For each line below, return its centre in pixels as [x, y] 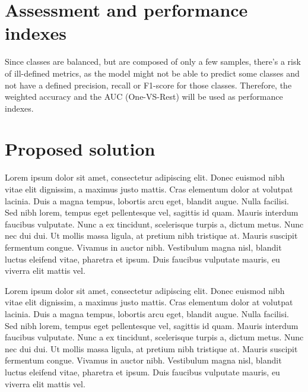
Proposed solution [80, 149]
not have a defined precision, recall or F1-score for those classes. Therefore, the [148, 85]
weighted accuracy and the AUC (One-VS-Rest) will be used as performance [144, 97]
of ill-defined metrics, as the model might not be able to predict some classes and [152, 73]
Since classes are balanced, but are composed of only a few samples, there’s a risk [153, 61]
